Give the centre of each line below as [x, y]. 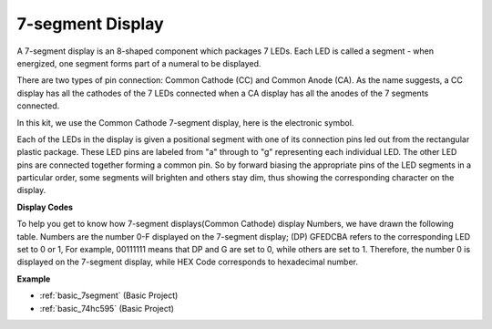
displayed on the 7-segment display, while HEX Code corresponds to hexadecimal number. [188, 262]
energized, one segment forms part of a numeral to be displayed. [139, 63]
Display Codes [45, 207]
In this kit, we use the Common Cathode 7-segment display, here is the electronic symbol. [185, 122]
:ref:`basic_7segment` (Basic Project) [109, 295]
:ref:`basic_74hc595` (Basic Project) [107, 308]
